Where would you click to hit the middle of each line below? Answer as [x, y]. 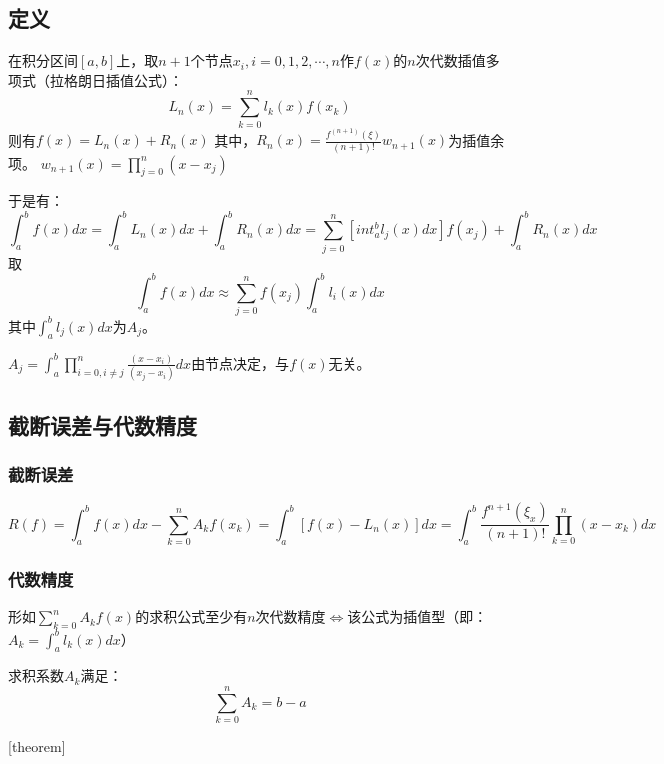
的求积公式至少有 [191, 616]
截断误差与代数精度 [102, 424]
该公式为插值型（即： [417, 616]
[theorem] [37, 746]
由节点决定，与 [240, 362]
